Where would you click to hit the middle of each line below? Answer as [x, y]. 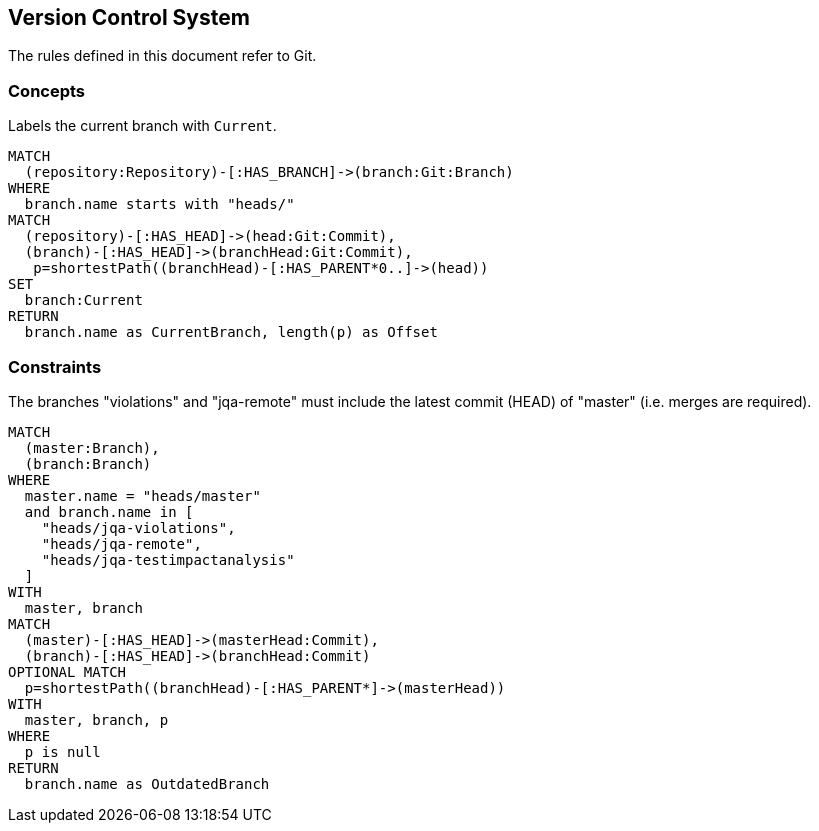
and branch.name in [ [109, 511]
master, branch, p [96, 719]
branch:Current [83, 300]
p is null [62, 751]
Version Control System [129, 17]
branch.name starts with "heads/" [159, 204]
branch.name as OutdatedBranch [147, 783]
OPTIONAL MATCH [67, 671]
